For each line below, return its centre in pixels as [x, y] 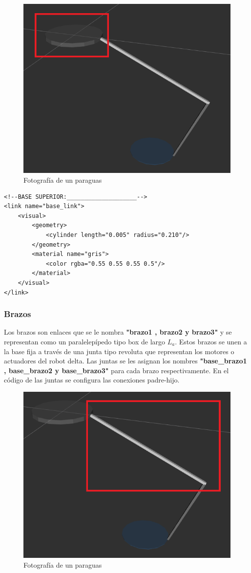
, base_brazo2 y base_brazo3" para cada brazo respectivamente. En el [116, 370]
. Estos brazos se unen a [211, 341]
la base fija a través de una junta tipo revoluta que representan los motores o [119, 351]
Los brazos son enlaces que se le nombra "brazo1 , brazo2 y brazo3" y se [118, 332]
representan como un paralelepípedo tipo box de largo [85, 341]
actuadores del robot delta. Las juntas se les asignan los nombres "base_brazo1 [125, 361]
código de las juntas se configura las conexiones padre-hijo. [92, 380]
